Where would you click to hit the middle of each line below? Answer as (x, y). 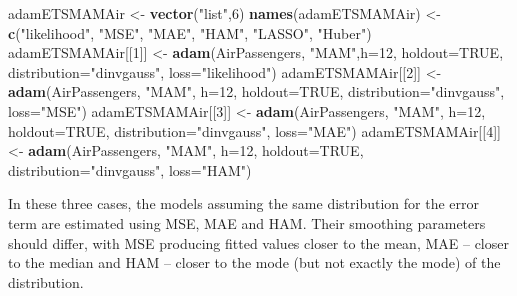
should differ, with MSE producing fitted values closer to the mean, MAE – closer (258, 242)
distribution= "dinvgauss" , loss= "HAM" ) (130, 169)
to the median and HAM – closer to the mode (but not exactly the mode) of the (254, 262)
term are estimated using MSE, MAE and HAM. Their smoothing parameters (247, 222)
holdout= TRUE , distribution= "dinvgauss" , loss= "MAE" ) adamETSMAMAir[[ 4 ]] (254, 130)
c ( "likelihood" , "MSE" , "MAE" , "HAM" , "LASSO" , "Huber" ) (190, 32)
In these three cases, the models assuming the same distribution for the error (243, 203)
